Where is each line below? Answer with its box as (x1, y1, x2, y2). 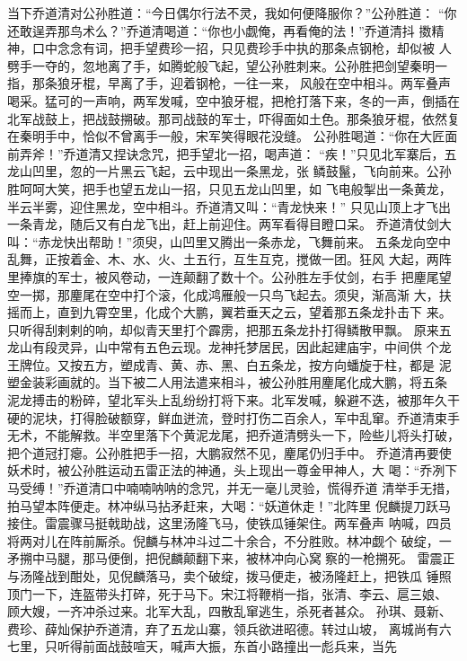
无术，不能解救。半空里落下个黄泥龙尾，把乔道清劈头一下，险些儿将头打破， (7, 426, 460, 445)
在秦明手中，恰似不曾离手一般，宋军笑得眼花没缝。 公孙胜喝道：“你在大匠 (7, 127, 445, 145)
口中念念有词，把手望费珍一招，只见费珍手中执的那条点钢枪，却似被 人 (31, 39, 452, 57)
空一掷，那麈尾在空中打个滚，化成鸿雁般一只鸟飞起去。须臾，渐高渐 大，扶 (7, 285, 452, 304)
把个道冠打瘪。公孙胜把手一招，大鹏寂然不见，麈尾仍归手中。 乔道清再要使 (7, 443, 452, 462)
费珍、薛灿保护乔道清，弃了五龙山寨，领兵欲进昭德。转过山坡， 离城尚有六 (7, 619, 452, 638)
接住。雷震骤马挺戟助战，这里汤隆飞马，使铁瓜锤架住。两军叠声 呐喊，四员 (7, 514, 452, 533)
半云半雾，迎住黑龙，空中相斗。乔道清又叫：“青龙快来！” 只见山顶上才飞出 (7, 197, 451, 216)
